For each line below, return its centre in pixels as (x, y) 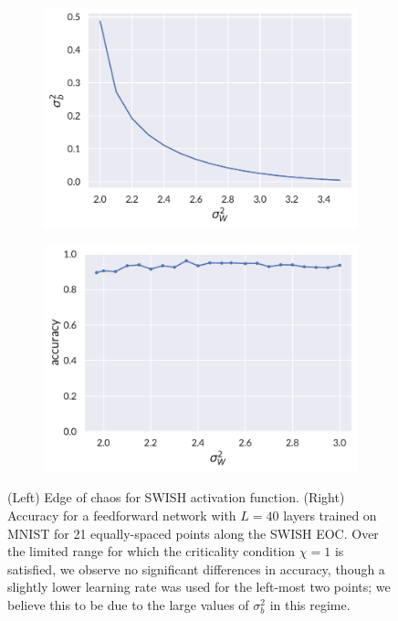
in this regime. (310, 605)
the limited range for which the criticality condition (152, 551)
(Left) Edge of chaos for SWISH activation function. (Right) (176, 497)
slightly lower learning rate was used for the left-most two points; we (199, 587)
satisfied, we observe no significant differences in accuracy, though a (196, 568)
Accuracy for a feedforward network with (122, 516)
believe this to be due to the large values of (128, 605)
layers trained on (330, 516)
